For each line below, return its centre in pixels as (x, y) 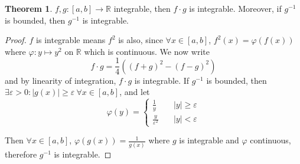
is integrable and (209, 140)
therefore (21, 154)
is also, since (141, 40)
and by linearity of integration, (61, 80)
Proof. (16, 40)
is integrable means (71, 40)
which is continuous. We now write (147, 51)
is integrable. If (162, 80)
